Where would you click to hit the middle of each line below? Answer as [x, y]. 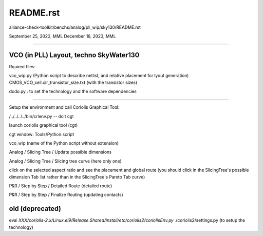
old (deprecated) [35, 209]
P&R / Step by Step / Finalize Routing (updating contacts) [66, 195]
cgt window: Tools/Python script [41, 134]
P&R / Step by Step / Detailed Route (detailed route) [60, 186]
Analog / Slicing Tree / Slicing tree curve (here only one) [65, 161]
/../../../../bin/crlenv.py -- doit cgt [41, 116]
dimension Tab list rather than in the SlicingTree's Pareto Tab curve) [77, 177]
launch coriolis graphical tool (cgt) [43, 125]
